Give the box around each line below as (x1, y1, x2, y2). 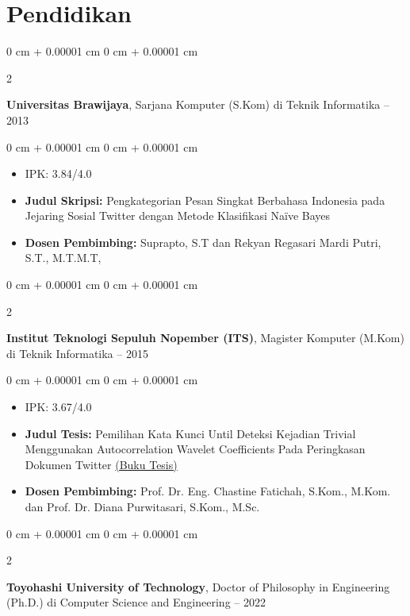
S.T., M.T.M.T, (25, 249, 102, 266)
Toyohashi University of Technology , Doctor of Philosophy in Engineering (6, 578, 390, 595)
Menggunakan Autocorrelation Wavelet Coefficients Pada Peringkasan (25, 441, 366, 457)
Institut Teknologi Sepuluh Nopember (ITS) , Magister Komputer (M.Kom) (6, 329, 404, 346)
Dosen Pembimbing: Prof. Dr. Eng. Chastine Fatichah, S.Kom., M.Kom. (25, 483, 391, 499)
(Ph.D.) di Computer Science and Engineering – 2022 (6, 594, 266, 610)
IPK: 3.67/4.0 (25, 398, 92, 415)
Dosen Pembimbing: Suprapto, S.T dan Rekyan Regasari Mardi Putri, (25, 233, 381, 250)
